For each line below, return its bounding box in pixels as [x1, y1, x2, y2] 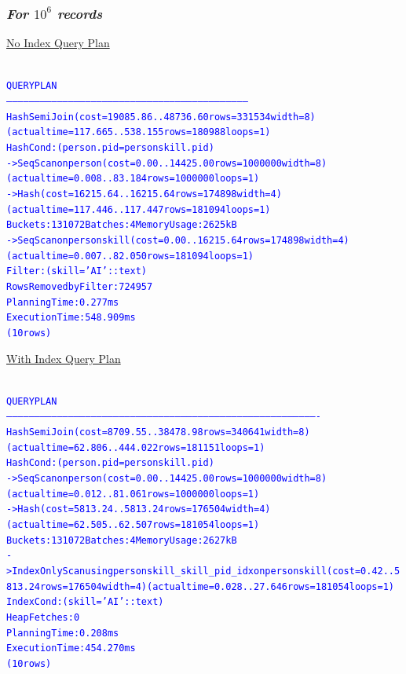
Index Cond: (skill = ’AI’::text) [6, 596, 164, 608]
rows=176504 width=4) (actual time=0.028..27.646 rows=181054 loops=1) [39, 581, 394, 592]
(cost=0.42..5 [327, 565, 401, 577]
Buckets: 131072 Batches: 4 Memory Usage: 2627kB [6, 534, 237, 546]
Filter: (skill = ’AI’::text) [6, 266, 147, 277]
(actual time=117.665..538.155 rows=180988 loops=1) [6, 126, 271, 138]
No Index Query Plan [6, 35, 110, 51]
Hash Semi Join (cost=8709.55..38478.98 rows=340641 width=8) [6, 427, 310, 438]
